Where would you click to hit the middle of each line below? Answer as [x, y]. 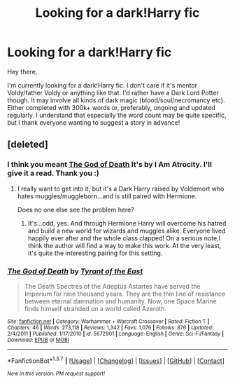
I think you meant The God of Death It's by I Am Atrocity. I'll [109, 165]
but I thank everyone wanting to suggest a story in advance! [94, 122]
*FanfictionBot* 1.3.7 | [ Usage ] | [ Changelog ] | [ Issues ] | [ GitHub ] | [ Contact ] [116, 360]
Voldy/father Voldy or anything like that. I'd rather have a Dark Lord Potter [113, 92]
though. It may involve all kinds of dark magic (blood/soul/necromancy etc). [116, 100]
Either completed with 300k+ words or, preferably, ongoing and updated [111, 107]
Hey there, [22, 71]
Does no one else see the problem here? [76, 210]
